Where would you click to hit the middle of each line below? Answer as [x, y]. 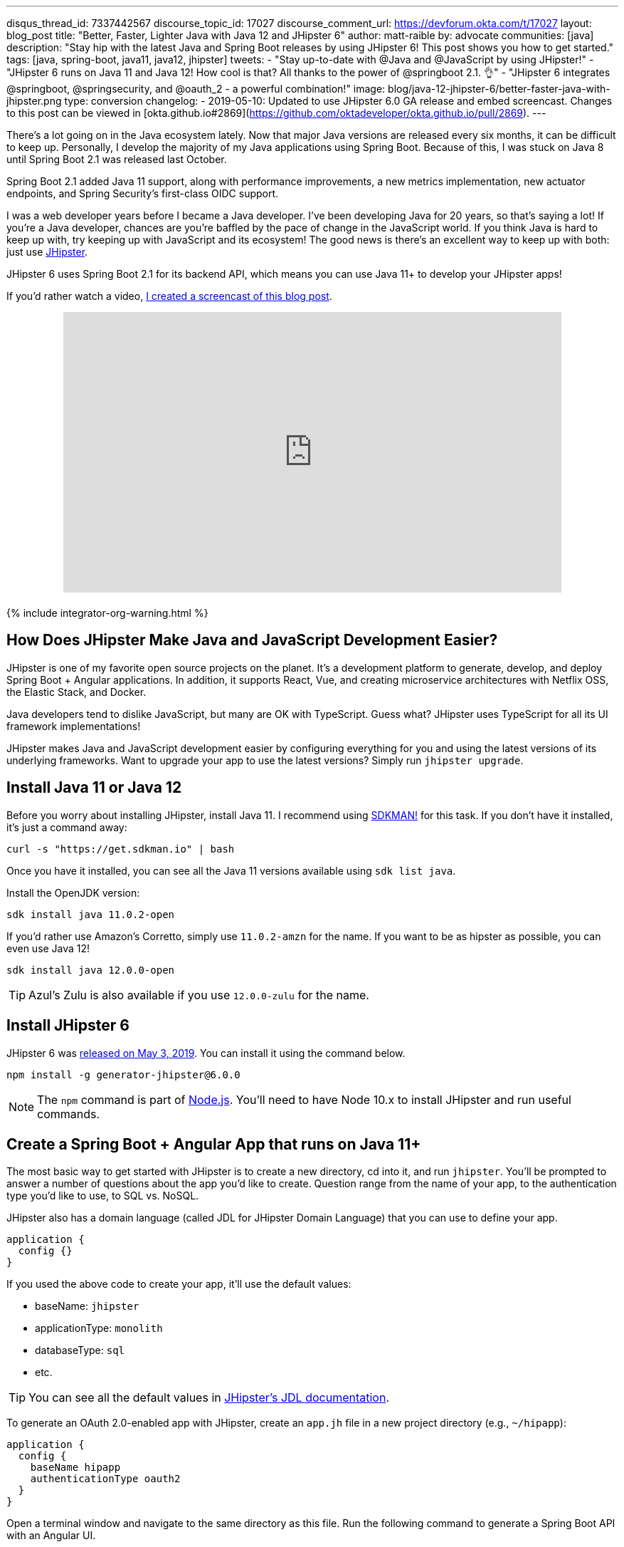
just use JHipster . [47, 252]
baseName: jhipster [87, 1306]
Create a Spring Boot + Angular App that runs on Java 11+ [214, 1144]
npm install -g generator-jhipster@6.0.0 [123, 1074]
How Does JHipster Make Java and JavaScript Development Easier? [252, 640]
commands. [69, 1114]
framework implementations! [74, 726]
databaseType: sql [80, 1350]
